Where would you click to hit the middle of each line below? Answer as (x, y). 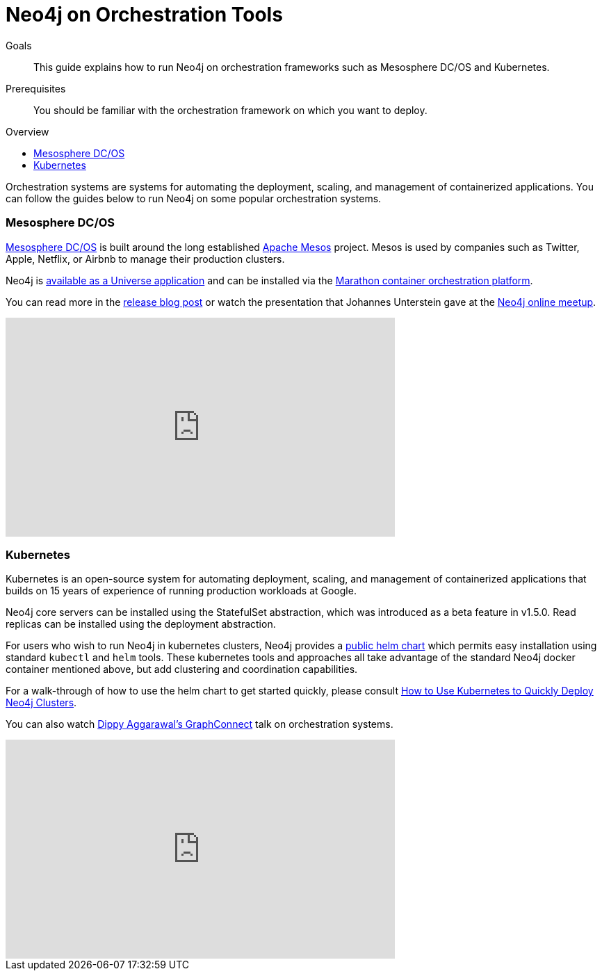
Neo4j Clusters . (41, 703)
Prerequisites (36, 88)
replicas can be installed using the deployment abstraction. (141, 624)
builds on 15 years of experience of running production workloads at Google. (181, 591)
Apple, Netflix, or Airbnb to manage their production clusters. (145, 259)
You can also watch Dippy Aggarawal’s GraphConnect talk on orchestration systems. (200, 724)
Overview (27, 131)
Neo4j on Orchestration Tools (144, 15)
